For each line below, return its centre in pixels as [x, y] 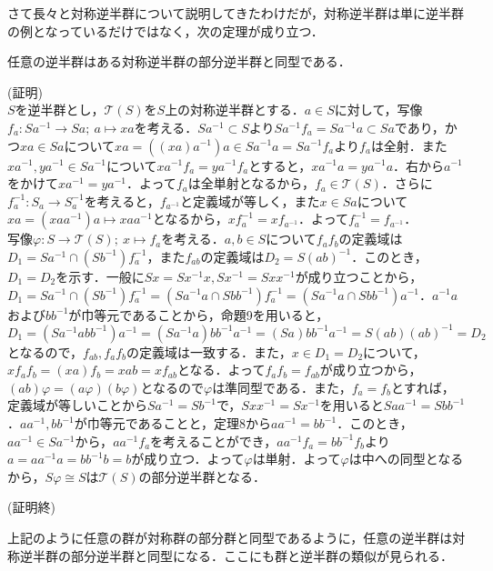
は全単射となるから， [251, 183]
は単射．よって [297, 459]
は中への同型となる [406, 459]
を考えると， [122, 200]
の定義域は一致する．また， [209, 351]
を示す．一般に [100, 276]
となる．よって [221, 370]
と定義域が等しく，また [250, 200]
